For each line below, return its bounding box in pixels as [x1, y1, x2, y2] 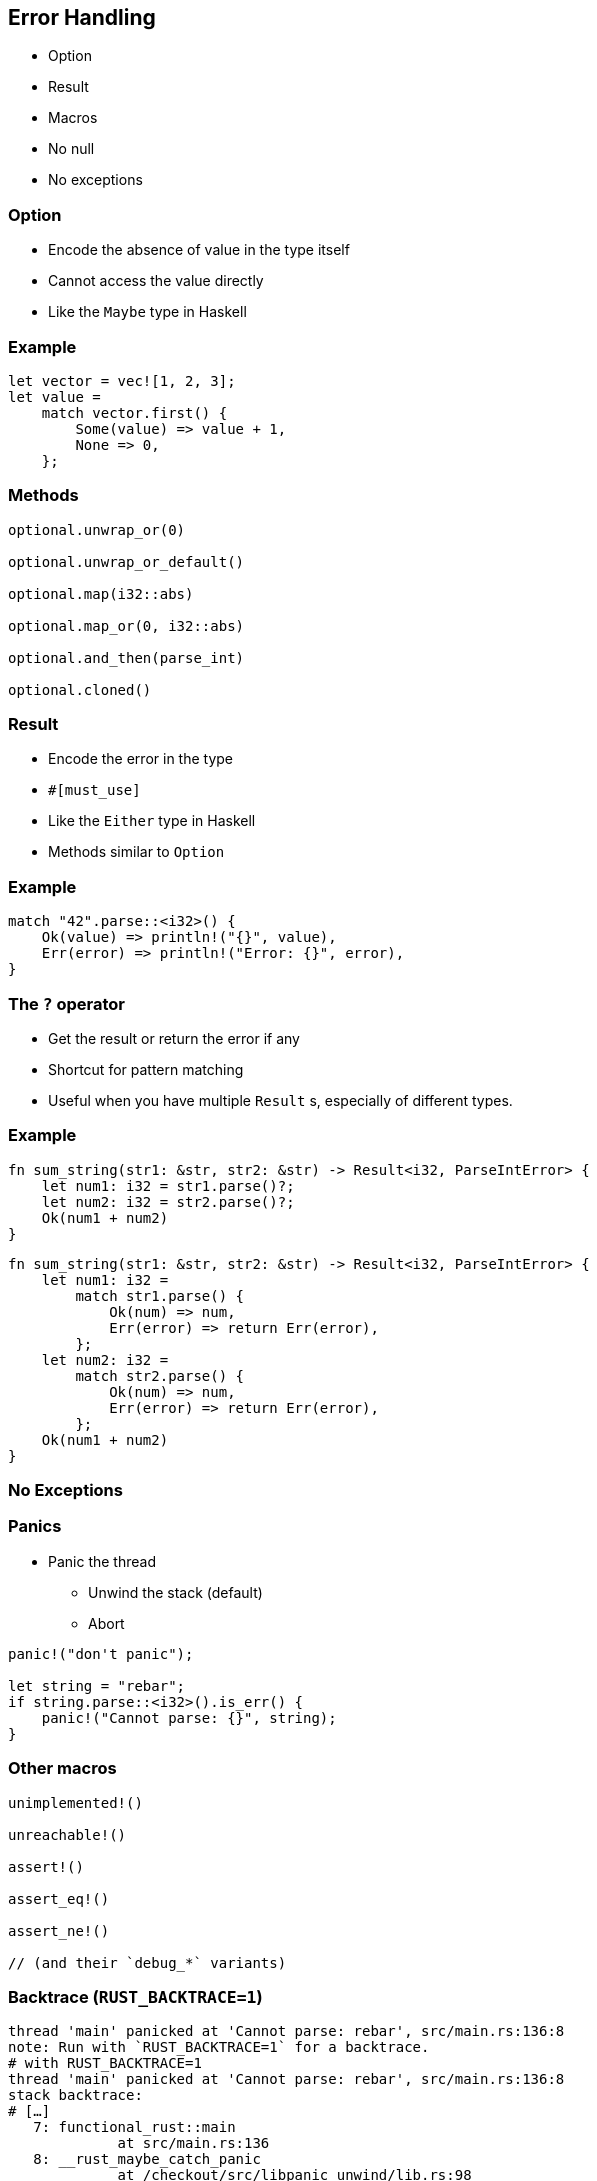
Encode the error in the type [48, 750, 234, 768]
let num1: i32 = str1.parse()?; [41, 1177, 295, 1194]
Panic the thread [48, 1552, 156, 1570]
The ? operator [8, 993, 126, 1014]
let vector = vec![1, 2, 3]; [8, 372, 236, 389]
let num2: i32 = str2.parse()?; [41, 1193, 295, 1210]
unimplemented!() [8, 1794, 143, 1811]
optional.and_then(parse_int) [8, 649, 245, 666]
